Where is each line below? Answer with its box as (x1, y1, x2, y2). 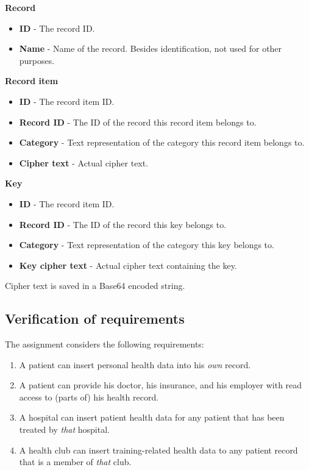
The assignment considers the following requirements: (5, 338, 204, 351)
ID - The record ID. (19, 21, 95, 34)
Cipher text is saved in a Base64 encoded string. (5, 279, 185, 292)
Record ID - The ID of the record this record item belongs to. (19, 115, 257, 128)
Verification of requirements (5, 309, 185, 328)
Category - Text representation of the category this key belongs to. (19, 238, 274, 251)
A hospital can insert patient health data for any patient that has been (19, 411, 285, 424)
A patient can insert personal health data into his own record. (19, 358, 251, 371)
